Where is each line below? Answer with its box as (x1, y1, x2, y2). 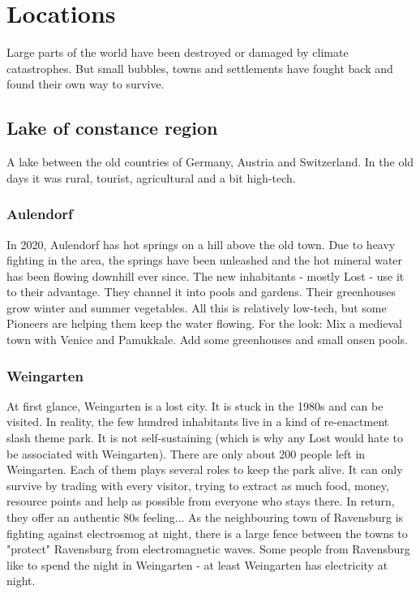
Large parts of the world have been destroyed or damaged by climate (6, 44, 349, 61)
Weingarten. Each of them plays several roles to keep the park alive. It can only (6, 461, 403, 478)
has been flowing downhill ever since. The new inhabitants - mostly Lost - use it (6, 267, 405, 284)
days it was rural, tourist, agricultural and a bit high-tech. (6, 169, 296, 186)
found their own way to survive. (6, 75, 165, 93)
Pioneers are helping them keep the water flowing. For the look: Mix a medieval (6, 315, 402, 332)
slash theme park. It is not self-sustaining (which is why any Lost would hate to (6, 429, 403, 446)
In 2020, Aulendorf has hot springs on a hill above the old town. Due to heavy (6, 235, 396, 252)
